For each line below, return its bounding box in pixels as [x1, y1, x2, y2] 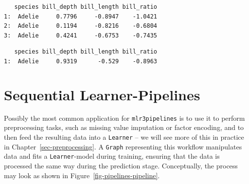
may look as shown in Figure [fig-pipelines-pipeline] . [4, 170, 160, 180]
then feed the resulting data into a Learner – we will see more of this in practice [4, 131, 244, 142]
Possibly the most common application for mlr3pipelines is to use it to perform [4, 112, 245, 123]
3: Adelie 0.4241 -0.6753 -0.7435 [4, 32, 157, 39]
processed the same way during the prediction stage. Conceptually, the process [4, 160, 238, 170]
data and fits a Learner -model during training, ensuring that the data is [4, 151, 220, 161]
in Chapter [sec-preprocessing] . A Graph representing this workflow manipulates [4, 141, 242, 151]
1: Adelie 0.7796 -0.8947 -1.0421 [4, 13, 157, 20]
